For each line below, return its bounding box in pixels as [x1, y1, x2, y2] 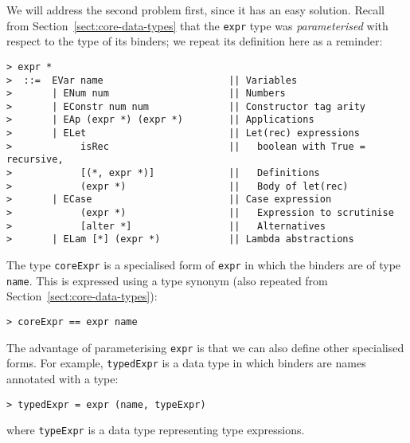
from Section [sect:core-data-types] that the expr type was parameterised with [6, 17, 389, 33]
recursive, [6, 154, 64, 166]
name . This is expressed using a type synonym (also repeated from [6, 272, 328, 288]
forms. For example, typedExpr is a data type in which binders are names [6, 355, 366, 371]
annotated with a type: [6, 370, 119, 386]
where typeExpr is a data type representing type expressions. [6, 421, 305, 438]
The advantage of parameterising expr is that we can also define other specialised [6, 339, 404, 355]
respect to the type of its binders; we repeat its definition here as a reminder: [6, 33, 383, 49]
